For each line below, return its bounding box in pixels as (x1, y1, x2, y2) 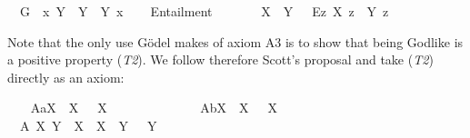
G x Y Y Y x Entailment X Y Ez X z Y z (19, 2, 389, 20)
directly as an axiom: (7, 67, 125, 86)
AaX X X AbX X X (30, 98, 278, 117)
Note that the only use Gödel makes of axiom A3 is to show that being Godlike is (7, 32, 464, 51)
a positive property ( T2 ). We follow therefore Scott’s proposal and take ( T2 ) (7, 50, 434, 69)
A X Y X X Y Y (19, 115, 157, 134)
